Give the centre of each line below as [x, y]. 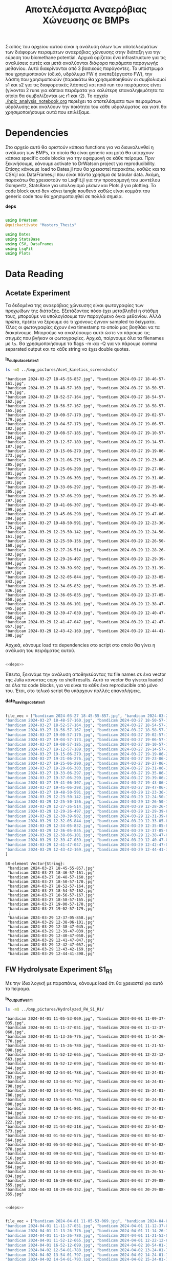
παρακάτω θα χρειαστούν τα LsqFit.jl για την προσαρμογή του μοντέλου [83, 180]
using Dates [18, 234]
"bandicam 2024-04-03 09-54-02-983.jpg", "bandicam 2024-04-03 [74, 1154]
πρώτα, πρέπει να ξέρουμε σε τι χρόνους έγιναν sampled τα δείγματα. [81, 322]
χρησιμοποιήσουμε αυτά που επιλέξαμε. [48, 112]
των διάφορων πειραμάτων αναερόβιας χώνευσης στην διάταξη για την [83, 52]
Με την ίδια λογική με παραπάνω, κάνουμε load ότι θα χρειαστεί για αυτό [84, 983]
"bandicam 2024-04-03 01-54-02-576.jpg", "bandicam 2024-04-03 [74, 1136]
